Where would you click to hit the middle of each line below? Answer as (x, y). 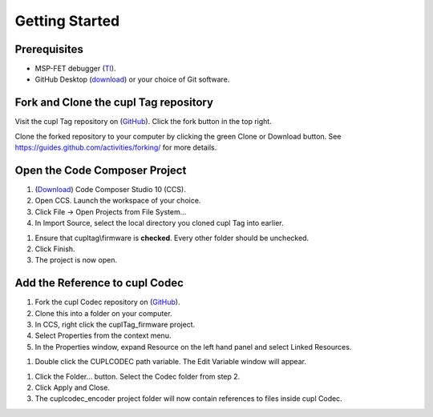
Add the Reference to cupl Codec (99, 283)
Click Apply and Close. (72, 387)
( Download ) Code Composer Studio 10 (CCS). (110, 190)
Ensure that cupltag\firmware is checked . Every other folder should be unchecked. (172, 238)
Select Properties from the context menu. (103, 335)
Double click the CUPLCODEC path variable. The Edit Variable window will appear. (170, 362)
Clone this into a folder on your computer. (103, 313)
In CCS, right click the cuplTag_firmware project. (115, 325)
